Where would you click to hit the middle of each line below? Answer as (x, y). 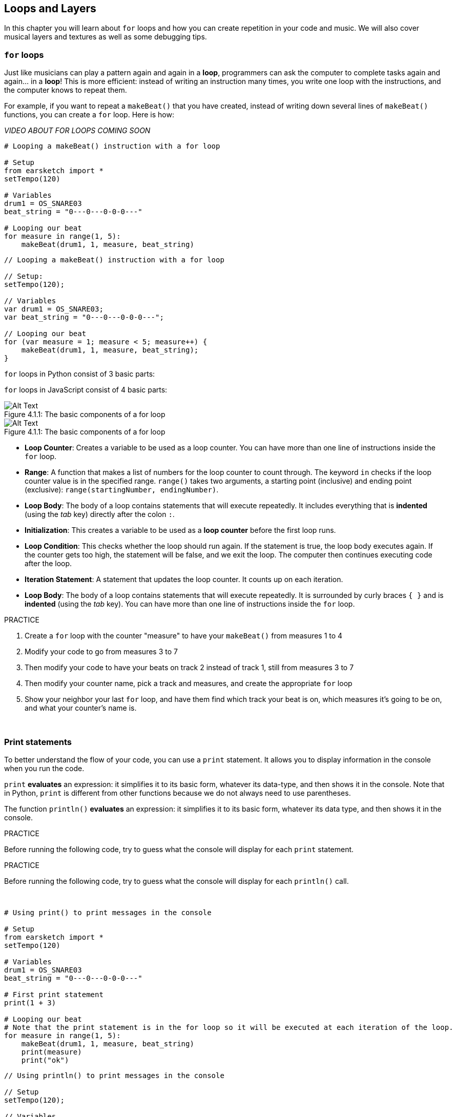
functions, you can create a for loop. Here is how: (89, 115)
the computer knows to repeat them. (66, 90)
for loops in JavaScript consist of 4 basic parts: (86, 390)
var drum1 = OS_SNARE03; (54, 309)
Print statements (38, 742)
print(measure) (51, 1052)
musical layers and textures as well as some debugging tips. (106, 37)
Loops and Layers (50, 8)
